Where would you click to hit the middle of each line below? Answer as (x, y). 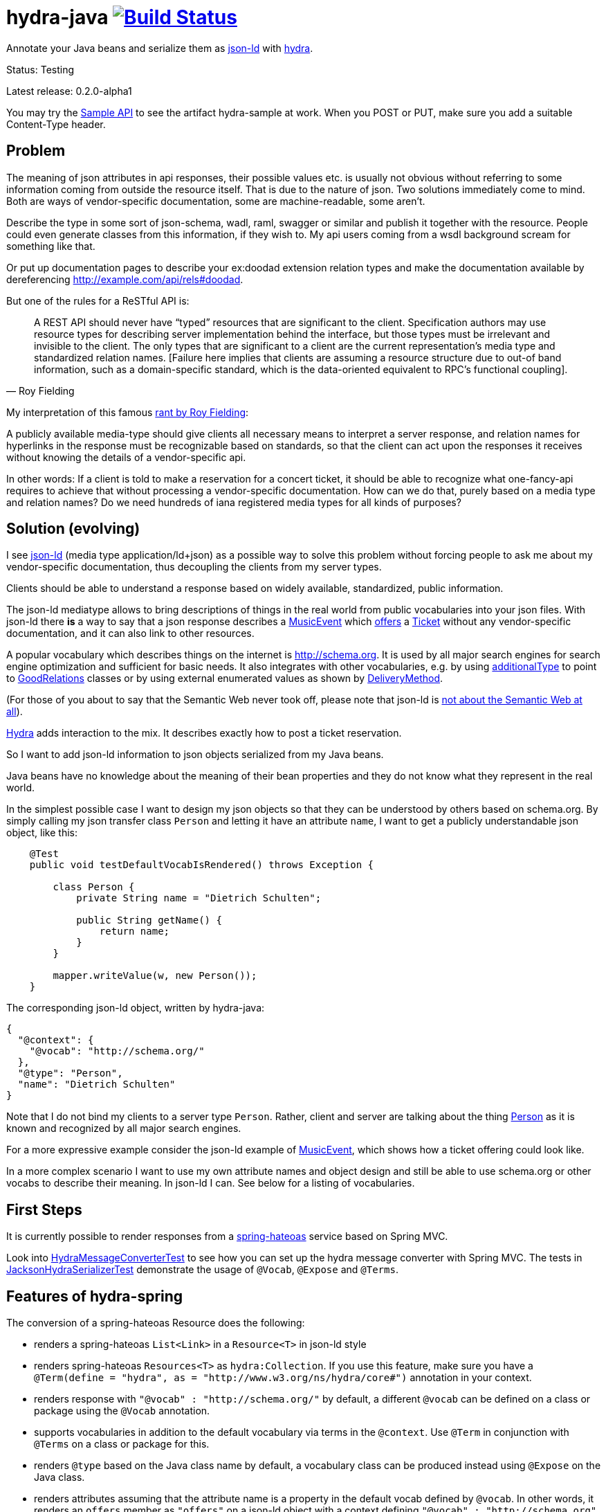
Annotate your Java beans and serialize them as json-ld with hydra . (160, 48)
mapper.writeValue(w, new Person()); (155, 976)
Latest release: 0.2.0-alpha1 (69, 91)
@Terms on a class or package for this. (122, 1444)
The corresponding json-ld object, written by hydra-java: (136, 1008)
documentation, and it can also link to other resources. (130, 633)
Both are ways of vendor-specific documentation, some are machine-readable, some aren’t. (216, 201)
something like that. (51, 246)
